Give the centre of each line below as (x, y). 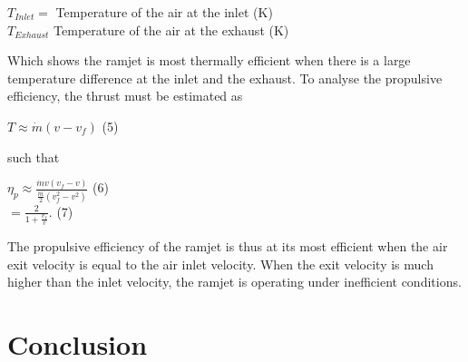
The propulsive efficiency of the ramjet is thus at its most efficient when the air (228, 246)
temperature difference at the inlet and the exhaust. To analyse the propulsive (225, 78)
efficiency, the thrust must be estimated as (125, 96)
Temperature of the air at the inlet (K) (164, 12)
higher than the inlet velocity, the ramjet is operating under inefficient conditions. (234, 282)
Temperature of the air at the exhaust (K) (171, 29)
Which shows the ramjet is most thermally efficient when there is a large (209, 60)
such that (34, 157)
